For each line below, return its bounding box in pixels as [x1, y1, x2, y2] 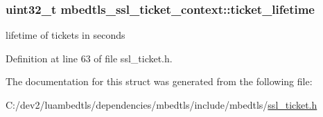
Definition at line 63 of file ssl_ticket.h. [6, 51, 173, 65]
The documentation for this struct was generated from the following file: [6, 74, 313, 89]
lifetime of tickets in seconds [6, 28, 125, 42]
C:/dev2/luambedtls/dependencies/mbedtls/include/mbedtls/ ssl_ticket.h [6, 98, 317, 111]
